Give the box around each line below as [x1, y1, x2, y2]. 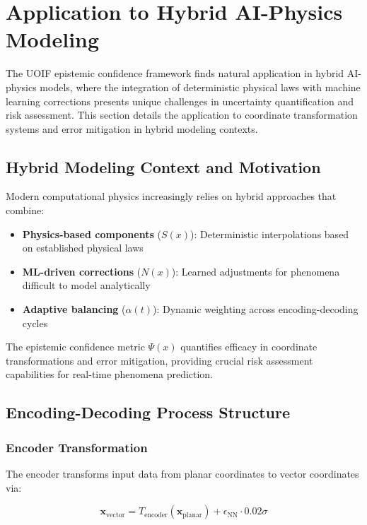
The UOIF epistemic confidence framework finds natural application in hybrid [6, 66, 344, 81]
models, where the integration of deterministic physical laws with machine [40, 79, 361, 94]
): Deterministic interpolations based [190, 226, 349, 241]
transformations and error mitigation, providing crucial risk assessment [6, 353, 313, 367]
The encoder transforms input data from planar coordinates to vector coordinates [6, 466, 359, 481]
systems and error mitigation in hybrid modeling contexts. [6, 121, 258, 136]
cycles [22, 315, 48, 330]
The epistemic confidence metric [6, 339, 145, 354]
